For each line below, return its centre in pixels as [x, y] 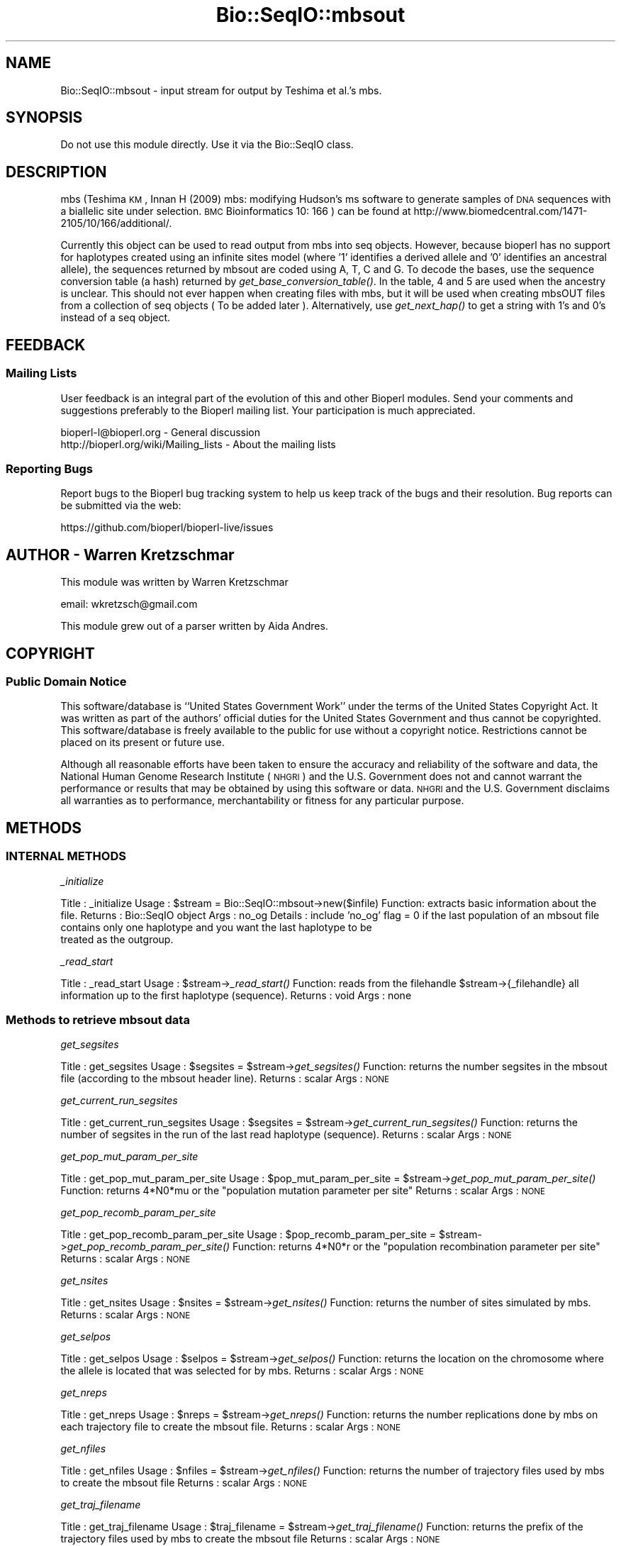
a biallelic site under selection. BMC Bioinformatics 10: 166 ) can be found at [236, 211]
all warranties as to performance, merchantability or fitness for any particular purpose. [262, 801]
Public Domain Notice [66, 681]
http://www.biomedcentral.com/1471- [500, 211]
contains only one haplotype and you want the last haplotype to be [216, 927]
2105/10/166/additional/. [116, 223]
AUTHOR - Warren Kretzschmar [120, 555]
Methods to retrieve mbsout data [98, 1019]
